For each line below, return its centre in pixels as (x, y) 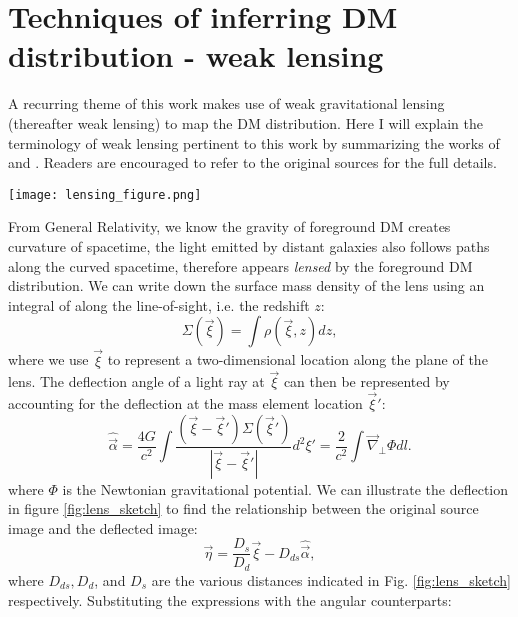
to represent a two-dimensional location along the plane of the (297, 359)
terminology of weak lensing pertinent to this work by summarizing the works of (254, 142)
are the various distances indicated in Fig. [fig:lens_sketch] (331, 579)
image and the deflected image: (103, 527)
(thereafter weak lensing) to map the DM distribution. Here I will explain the (245, 122)
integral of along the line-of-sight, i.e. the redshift (159, 304)
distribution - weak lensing (196, 55)
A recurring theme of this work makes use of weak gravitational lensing (226, 103)
